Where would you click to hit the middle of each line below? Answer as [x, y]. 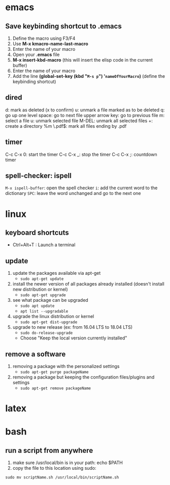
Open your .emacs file [36, 54]
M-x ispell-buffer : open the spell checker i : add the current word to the [81, 188]
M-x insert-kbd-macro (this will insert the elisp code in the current [83, 60]
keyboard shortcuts [37, 233]
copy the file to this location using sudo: [54, 468]
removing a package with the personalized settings [66, 366]
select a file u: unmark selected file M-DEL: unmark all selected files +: [79, 121]
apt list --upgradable [44, 311]
